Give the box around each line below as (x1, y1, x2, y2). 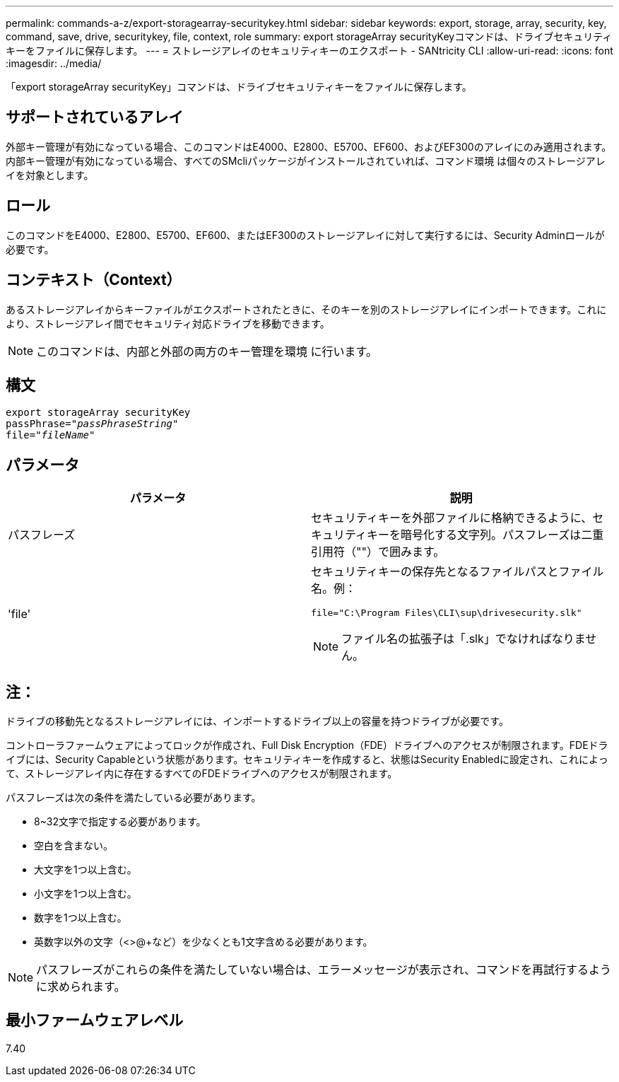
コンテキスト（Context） (6, 271, 182, 289)
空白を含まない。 (34, 839, 113, 852)
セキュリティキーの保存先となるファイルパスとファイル (311, 564, 604, 579)
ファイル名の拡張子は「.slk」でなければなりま (341, 632, 586, 646)
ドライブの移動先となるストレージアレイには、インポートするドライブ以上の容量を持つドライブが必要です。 (6, 715, 509, 728)
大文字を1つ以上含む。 (34, 863, 137, 876)
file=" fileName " (6, 429, 95, 441)
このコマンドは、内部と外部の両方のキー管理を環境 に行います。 (36, 344, 377, 359)
